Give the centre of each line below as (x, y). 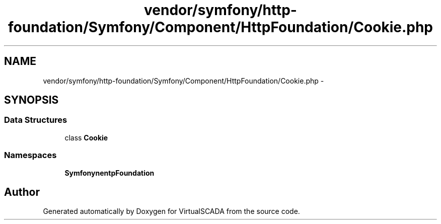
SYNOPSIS (31, 100)
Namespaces (30, 155)
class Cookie (86, 137)
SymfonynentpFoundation (109, 173)
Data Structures (36, 120)
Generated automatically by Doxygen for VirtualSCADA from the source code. (171, 211)
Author (22, 192)
